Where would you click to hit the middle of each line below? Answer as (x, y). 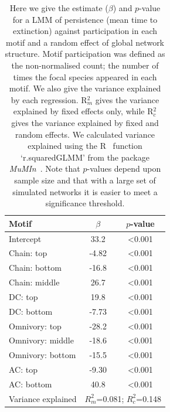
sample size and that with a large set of (85, 180)
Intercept (25, 238)
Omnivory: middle (41, 340)
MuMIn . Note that (45, 168)
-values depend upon (124, 168)
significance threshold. (85, 203)
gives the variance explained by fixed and (85, 122)
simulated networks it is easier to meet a (85, 191)
